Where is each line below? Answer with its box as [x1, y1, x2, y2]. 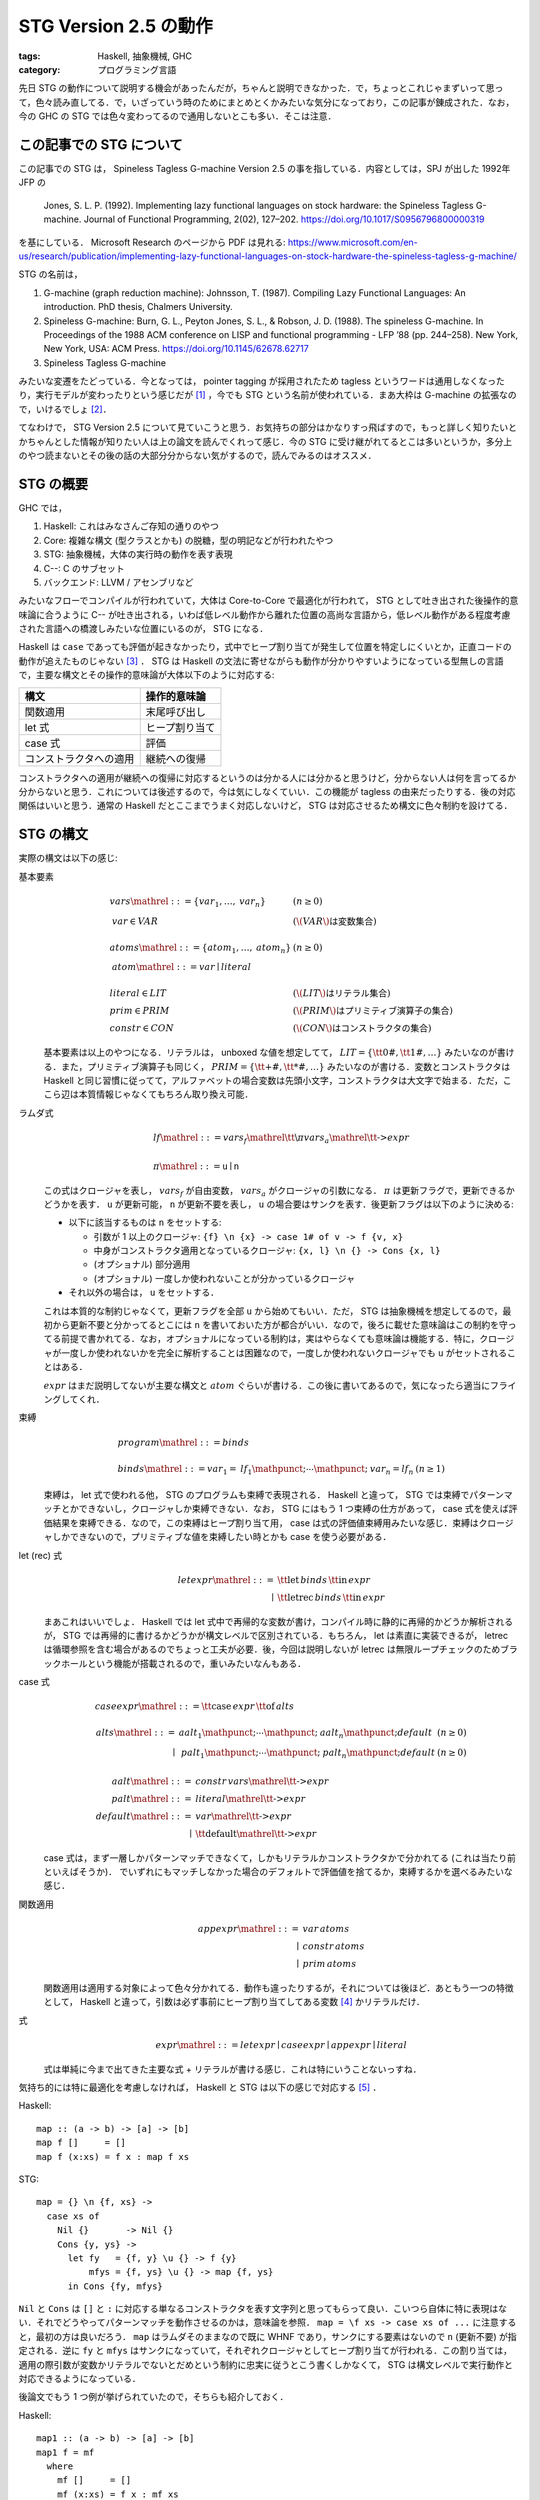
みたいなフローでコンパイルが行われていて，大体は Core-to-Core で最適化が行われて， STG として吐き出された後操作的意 [18, 595, 519, 607]
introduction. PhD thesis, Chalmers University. [43, 301, 234, 313]
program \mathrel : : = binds [117, 1436, 250, 1448]
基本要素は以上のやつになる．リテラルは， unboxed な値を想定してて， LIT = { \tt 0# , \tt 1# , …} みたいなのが [43, 1046, 498, 1059]
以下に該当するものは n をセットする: [68, 1216, 222, 1229]
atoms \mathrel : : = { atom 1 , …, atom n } [109, 941, 292, 955]
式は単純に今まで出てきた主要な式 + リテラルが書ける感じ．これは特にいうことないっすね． [43, 2063, 422, 2075]
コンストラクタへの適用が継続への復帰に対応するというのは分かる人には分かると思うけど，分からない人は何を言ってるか [18, 771, 517, 784]
